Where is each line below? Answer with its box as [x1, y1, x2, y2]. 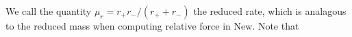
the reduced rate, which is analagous [193, 4, 347, 17]
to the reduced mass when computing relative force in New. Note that [5, 19, 299, 32]
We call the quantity [5, 4, 92, 17]
